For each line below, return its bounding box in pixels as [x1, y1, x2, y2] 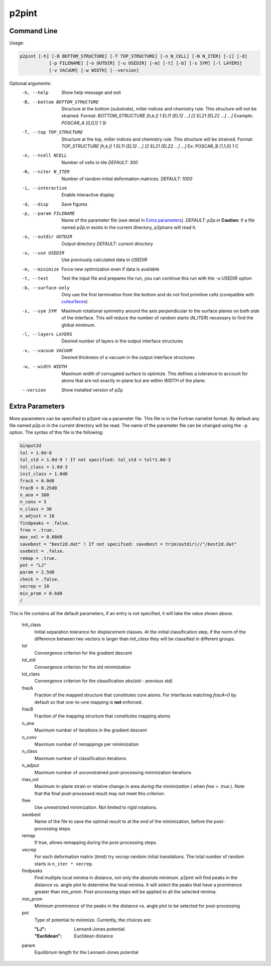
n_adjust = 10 [20, 513, 55, 519]
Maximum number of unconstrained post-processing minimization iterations [34, 769, 192, 775]
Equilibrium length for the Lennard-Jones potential [34, 949, 139, 955]
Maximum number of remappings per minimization [34, 741, 139, 747]
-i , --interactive [22, 185, 67, 191]
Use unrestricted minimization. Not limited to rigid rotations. [34, 804, 158, 810]
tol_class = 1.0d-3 [20, 464, 68, 469]
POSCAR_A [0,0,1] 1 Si [61, 119, 106, 126]
